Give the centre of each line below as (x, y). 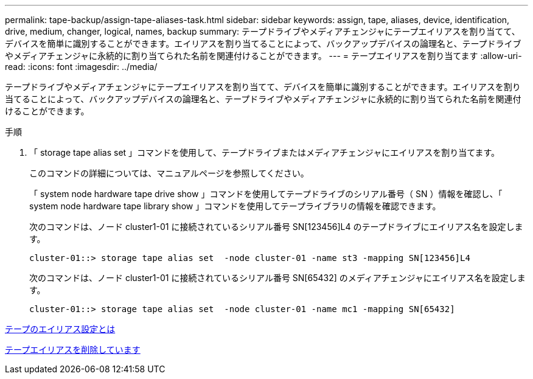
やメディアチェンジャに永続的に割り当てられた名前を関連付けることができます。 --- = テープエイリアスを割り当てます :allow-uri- (263, 56)
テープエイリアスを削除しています (73, 349)
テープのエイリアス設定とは (60, 329)
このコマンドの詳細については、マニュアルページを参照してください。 (169, 173)
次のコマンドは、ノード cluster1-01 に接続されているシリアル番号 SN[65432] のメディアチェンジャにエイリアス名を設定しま (277, 278)
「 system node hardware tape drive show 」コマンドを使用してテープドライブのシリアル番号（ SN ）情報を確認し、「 (266, 194)
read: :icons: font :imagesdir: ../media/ (81, 67)
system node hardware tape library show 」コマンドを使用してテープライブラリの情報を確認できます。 (235, 206)
